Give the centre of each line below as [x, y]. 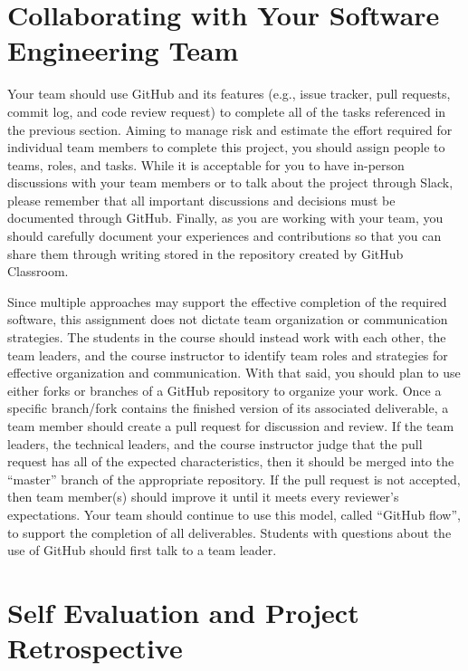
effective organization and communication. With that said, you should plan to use [234, 373]
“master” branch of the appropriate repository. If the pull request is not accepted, [234, 479]
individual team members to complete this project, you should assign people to [226, 147]
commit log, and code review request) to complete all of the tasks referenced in [227, 111]
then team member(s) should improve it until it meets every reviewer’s [203, 497]
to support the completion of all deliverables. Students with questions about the [229, 532]
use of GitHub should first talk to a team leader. [142, 550]
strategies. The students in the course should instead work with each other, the [227, 337]
